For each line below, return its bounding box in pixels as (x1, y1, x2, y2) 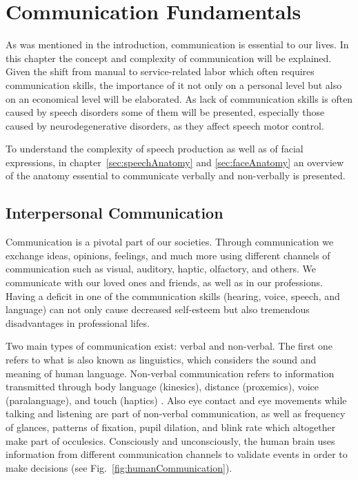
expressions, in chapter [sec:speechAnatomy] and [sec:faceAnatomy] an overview (6, 154, 344, 169)
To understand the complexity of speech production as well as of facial (6, 141, 304, 156)
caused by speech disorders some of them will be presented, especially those (6, 105, 325, 119)
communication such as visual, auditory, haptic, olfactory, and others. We (6, 261, 317, 276)
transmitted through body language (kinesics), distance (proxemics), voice (6, 379, 319, 394)
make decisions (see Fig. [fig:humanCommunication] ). (6, 460, 232, 474)
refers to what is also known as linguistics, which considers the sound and (6, 352, 317, 367)
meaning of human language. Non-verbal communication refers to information (6, 366, 335, 380)
